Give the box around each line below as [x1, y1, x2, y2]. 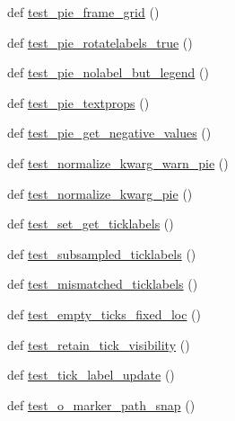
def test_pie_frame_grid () [7, 3, 160, 21]
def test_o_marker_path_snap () [7, 395, 196, 414]
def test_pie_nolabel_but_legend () [7, 63, 209, 82]
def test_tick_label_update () [7, 365, 175, 384]
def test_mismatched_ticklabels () [7, 274, 198, 293]
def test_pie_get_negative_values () [7, 123, 212, 142]
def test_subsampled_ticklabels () [7, 244, 196, 263]
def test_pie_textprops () [7, 93, 150, 112]
